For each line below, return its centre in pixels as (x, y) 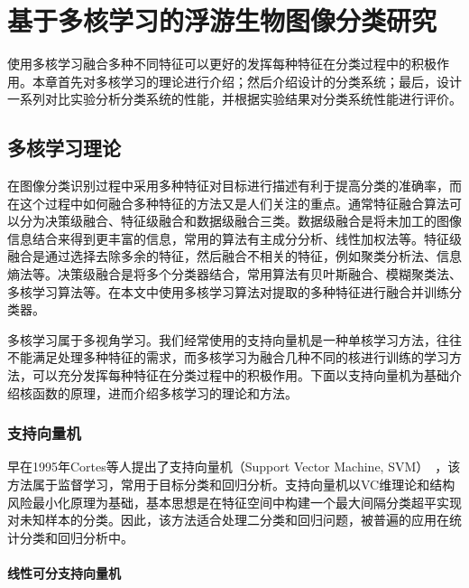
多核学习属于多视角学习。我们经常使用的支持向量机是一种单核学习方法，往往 (234, 339)
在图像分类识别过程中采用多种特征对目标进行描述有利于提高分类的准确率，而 (234, 186)
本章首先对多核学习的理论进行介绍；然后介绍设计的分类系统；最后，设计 (247, 81)
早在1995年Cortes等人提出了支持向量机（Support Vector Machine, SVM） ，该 (234, 467)
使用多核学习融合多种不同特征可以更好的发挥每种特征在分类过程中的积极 (222, 64)
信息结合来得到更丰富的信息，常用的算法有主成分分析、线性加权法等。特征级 (234, 238)
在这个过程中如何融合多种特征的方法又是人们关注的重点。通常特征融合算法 (228, 203)
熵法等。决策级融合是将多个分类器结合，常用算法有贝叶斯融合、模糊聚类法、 (234, 274)
